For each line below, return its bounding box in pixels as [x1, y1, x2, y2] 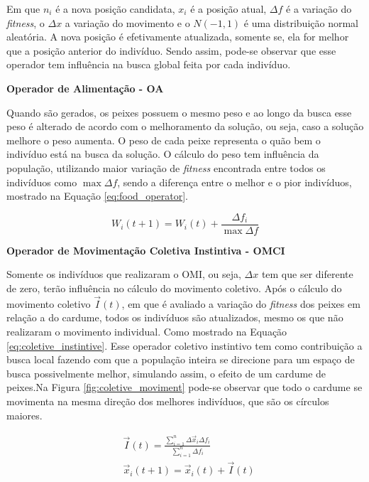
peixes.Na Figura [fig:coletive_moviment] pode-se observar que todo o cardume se [6, 380, 363, 395]
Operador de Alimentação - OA [6, 80, 164, 95]
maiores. [6, 407, 43, 422]
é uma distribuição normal [243, 15, 358, 30]
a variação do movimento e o [65, 15, 190, 30]
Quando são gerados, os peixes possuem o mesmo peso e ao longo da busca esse [6, 105, 352, 119]
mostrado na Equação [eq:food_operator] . [6, 188, 188, 203]
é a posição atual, [190, 1, 267, 16]
